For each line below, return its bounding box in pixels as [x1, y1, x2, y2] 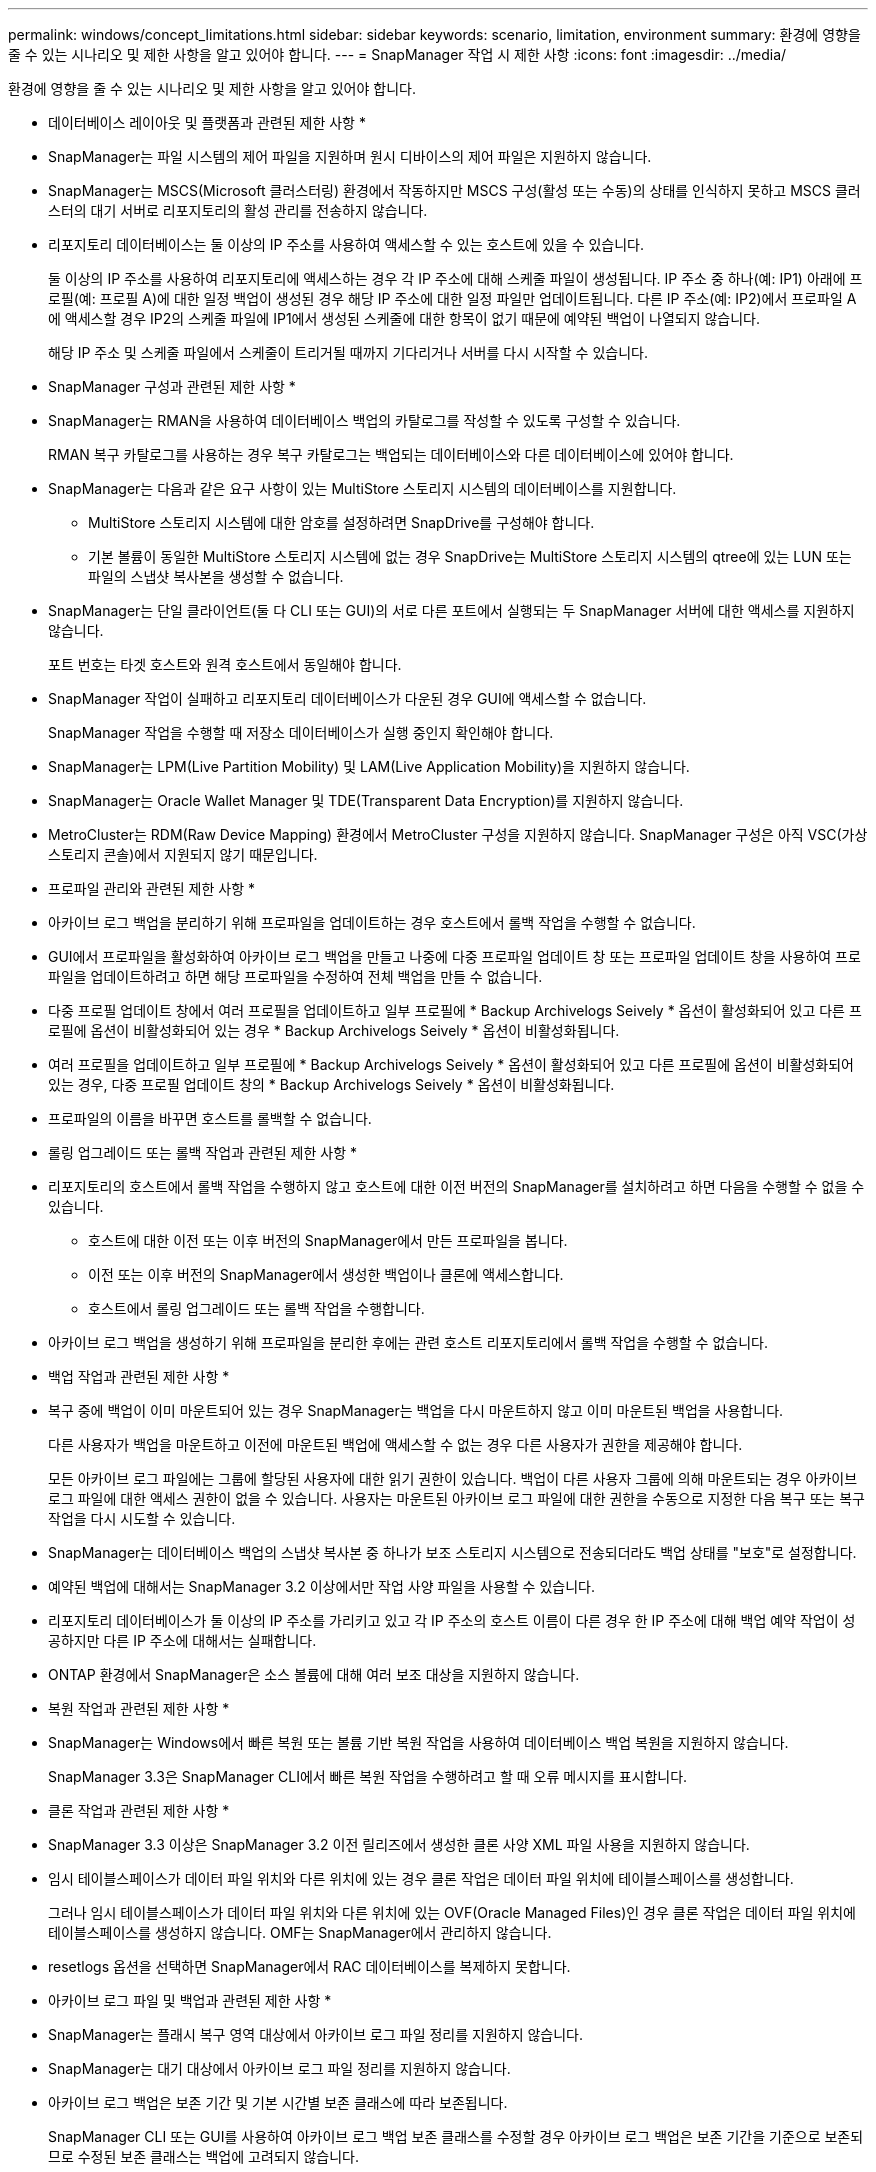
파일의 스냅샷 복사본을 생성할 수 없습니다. [88, 568, 344, 585]
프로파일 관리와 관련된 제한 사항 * [48, 880, 256, 897]
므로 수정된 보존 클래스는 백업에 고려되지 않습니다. [48, 2148, 360, 2165]
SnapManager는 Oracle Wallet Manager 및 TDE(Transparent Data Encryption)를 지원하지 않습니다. [48, 792, 684, 809]
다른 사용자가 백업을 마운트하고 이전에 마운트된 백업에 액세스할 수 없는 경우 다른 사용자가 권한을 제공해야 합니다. [48, 1436, 743, 1453]
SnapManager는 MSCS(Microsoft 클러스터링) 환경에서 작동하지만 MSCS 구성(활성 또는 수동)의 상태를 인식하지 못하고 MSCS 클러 [48, 182, 861, 199]
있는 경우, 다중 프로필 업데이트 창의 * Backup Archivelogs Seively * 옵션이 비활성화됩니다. [48, 1076, 615, 1093]
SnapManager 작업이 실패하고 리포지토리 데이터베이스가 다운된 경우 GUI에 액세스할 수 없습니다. [48, 690, 647, 707]
